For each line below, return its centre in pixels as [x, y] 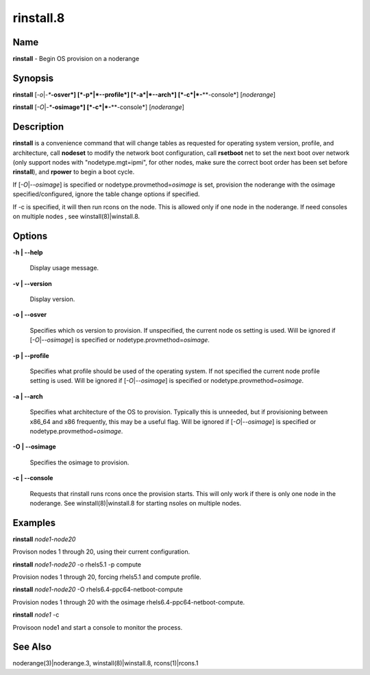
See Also [32, 647]
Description [38, 127]
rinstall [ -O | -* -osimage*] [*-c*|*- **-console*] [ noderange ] [99, 107]
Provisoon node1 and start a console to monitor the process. [98, 627]
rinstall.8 [39, 18]
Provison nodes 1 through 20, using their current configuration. [101, 552]
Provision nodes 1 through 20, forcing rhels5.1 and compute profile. [107, 577]
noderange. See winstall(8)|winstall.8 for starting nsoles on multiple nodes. [136, 503]
